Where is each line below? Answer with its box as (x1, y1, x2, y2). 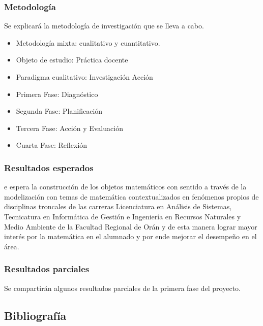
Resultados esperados (4, 161, 94, 174)
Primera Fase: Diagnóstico (16, 88, 98, 99)
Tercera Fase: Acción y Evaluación (16, 122, 123, 133)
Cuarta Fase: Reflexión (16, 140, 87, 150)
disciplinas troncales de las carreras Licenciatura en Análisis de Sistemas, (4, 201, 232, 212)
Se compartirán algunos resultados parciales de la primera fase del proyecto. (4, 282, 241, 293)
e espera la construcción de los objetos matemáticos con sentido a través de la (4, 181, 247, 192)
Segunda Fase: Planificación (16, 106, 103, 116)
